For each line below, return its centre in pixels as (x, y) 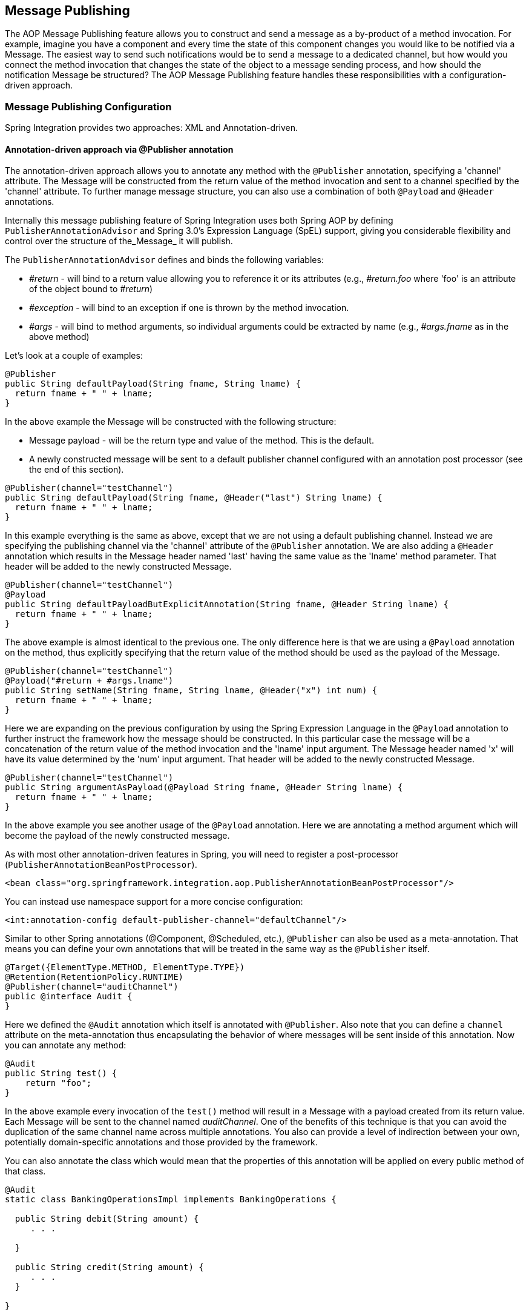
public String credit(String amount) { (109, 1267)
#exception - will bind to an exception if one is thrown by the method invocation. (189, 308)
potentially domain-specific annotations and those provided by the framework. (161, 1142)
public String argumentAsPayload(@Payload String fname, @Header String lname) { (204, 787)
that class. (25, 1171)
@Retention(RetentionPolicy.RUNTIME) (94, 977)
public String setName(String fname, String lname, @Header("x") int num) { (191, 691)
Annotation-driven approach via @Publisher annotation (119, 149)
